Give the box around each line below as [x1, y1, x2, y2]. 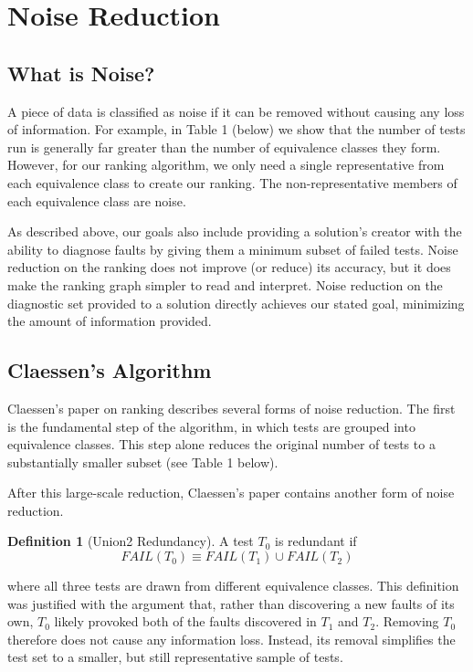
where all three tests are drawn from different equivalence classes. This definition [7, 576, 459, 595]
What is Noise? [7, 58, 155, 87]
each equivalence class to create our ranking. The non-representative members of [7, 173, 457, 192]
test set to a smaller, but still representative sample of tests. [7, 647, 343, 667]
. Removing [375, 612, 439, 631]
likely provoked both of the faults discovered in [54, 612, 317, 631]
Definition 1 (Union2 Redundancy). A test [7, 531, 254, 551]
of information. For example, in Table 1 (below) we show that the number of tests [7, 120, 466, 139]
